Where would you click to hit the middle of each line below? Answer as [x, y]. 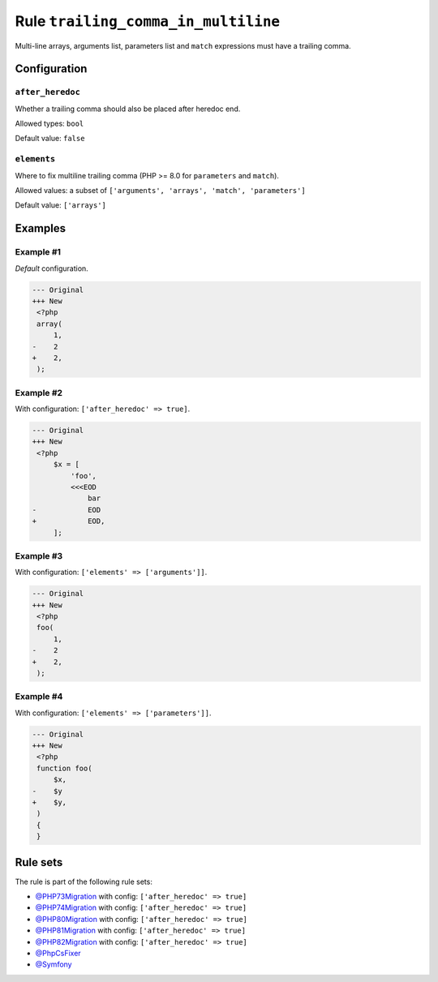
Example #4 [39, 697]
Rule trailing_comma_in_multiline [147, 21]
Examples [41, 228]
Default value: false [50, 139]
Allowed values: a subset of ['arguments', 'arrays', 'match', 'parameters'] [160, 191]
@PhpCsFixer [58, 954]
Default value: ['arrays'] [61, 205]
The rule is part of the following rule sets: [84, 881]
